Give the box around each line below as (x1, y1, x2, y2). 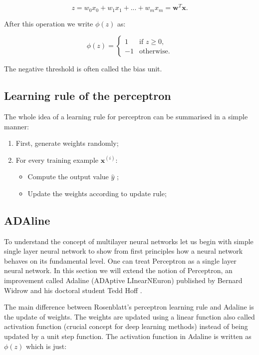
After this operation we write (4, 18, 93, 28)
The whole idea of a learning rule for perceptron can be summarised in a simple (4, 111, 248, 121)
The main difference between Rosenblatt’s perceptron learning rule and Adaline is (4, 302, 254, 312)
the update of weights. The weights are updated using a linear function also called (4, 311, 255, 322)
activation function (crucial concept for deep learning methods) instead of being (4, 321, 248, 332)
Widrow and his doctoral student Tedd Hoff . (4, 285, 142, 295)
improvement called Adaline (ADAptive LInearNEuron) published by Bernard (4, 275, 243, 286)
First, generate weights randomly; (15, 138, 119, 148)
